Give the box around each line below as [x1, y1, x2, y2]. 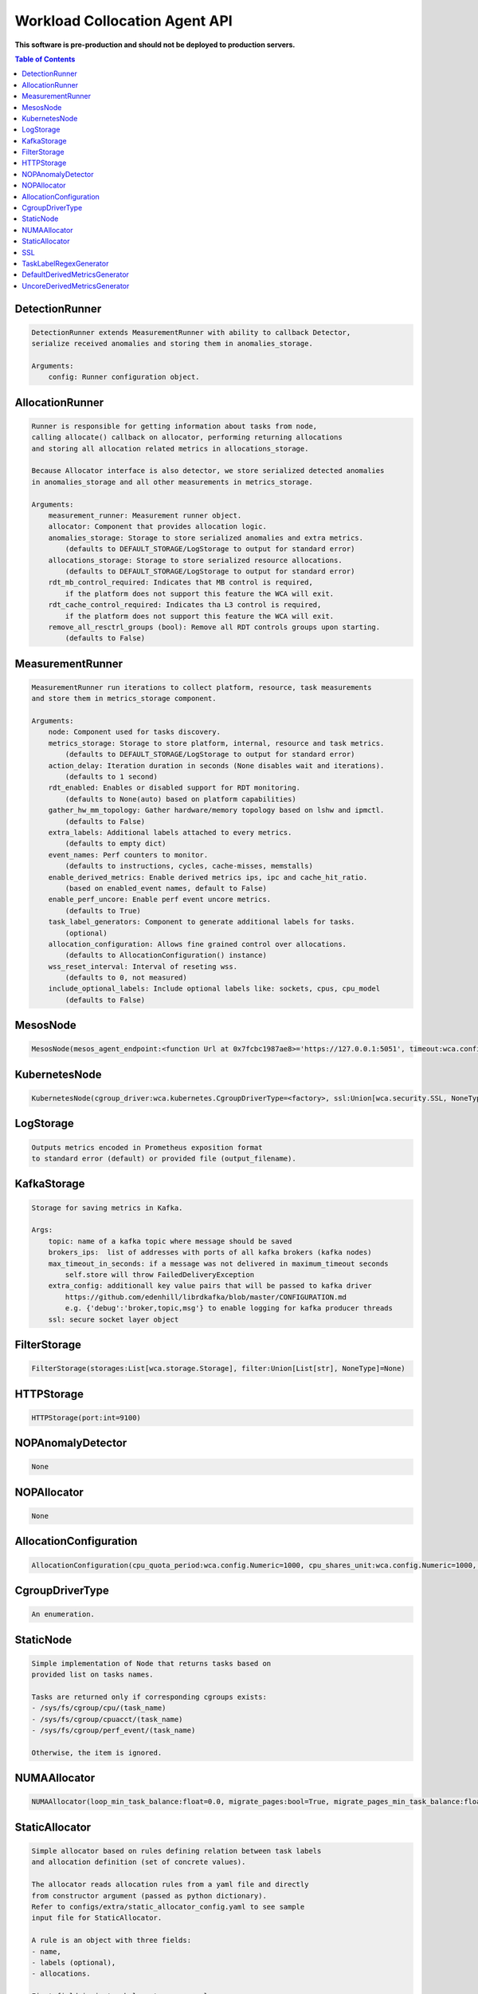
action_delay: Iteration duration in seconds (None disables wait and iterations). [48, 761, 385, 770]
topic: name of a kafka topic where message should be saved [48, 1236, 292, 1246]
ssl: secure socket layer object [48, 1314, 179, 1324]
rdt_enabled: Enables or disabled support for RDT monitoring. [48, 783, 301, 793]
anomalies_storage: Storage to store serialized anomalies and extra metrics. [48, 533, 364, 542]
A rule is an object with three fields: [31, 1936, 191, 1945]
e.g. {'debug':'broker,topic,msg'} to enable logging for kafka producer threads [65, 1304, 394, 1313]
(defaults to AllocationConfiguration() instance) [65, 951, 267, 960]
